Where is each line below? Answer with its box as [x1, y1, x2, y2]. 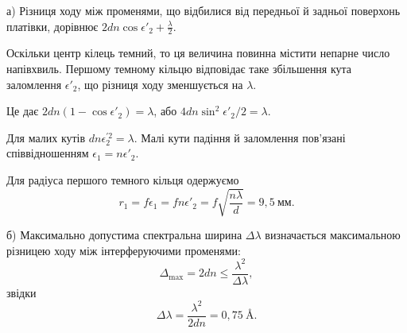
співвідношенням [6, 145, 89, 161]
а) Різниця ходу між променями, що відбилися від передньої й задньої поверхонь [6, 2, 401, 18]
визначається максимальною [265, 227, 401, 243]
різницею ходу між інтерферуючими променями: [6, 242, 241, 258]
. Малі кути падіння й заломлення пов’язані [134, 129, 346, 145]
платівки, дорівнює [6, 17, 99, 34]
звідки [6, 284, 37, 300]
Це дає [6, 103, 39, 119]
